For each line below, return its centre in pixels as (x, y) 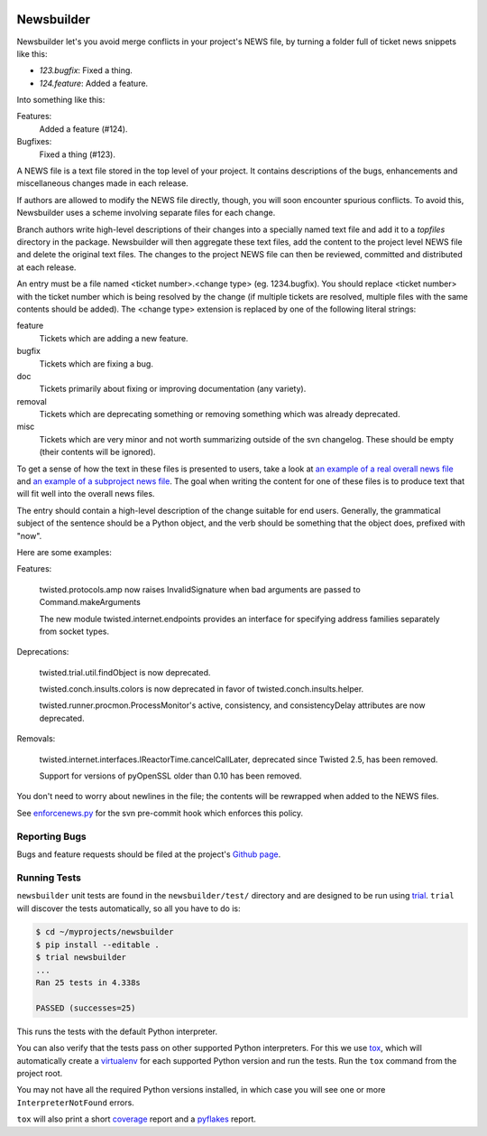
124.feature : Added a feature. (94, 83)
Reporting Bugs (51, 836)
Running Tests (49, 878)
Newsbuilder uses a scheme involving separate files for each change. (146, 213)
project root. (40, 1073)
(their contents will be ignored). (97, 452)
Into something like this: (61, 100)
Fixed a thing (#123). (78, 154)
